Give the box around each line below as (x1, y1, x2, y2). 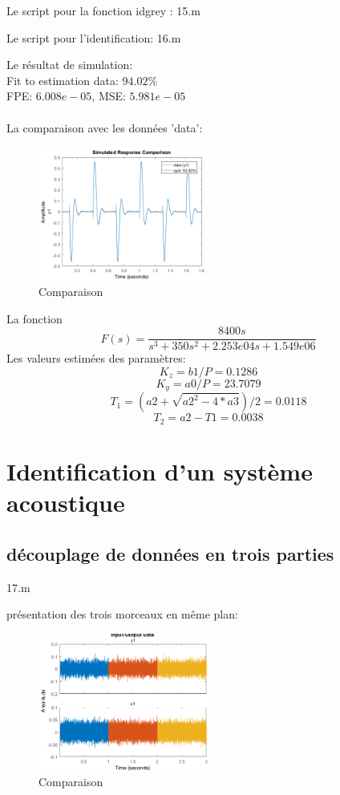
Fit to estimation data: (6, 71, 119, 88)
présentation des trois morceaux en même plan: (6, 606, 238, 623)
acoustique (6, 486, 125, 519)
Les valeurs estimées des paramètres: (6, 350, 186, 367)
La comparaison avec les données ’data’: (6, 119, 203, 136)
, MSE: (91, 87, 126, 104)
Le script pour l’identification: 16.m (6, 29, 181, 46)
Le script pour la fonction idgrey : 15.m (6, 2, 200, 18)
